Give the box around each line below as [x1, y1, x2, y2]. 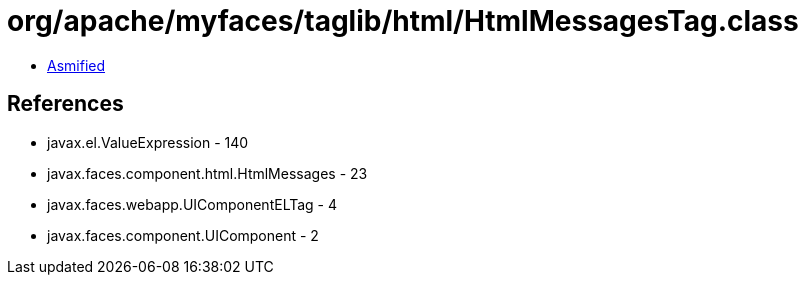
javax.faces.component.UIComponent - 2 [47, 226, 319, 244]
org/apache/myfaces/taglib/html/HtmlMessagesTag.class [7, 4, 799, 38]
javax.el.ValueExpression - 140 [47, 133, 249, 151]
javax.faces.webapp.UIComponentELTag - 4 [47, 195, 338, 213]
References [7, 91, 124, 117]
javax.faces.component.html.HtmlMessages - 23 [47, 164, 368, 182]
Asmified [47, 56, 106, 74]
